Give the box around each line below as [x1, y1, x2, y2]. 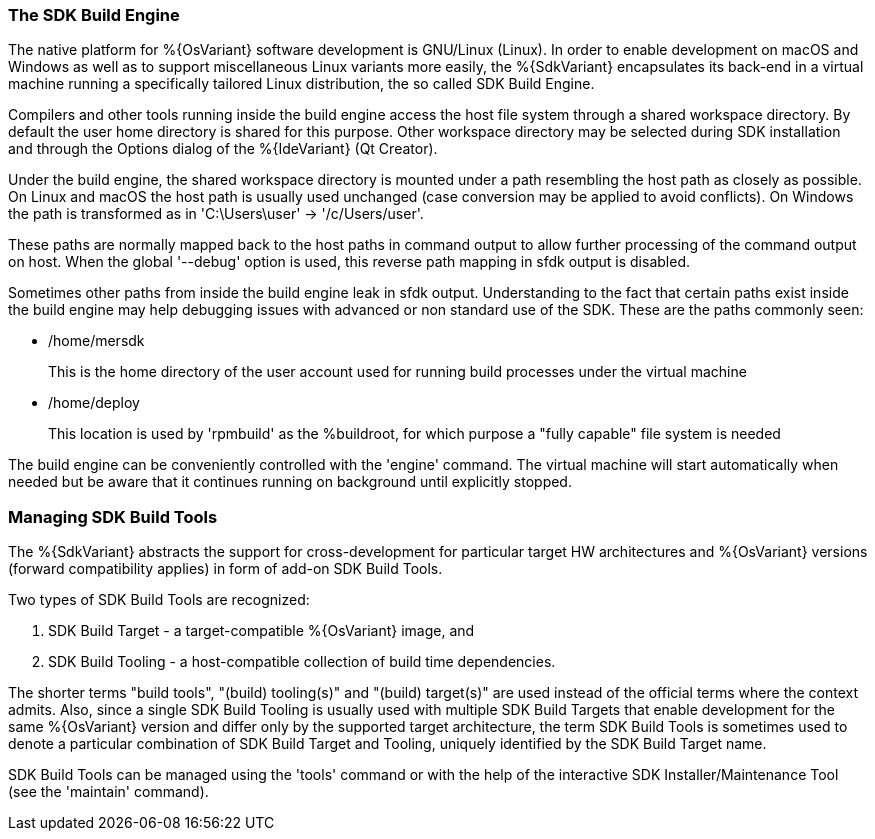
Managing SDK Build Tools [8, 506, 218, 527]
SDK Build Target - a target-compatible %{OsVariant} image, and [48, 622, 475, 640]
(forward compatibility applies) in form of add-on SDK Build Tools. [8, 560, 443, 578]
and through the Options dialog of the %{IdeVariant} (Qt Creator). [8, 140, 438, 158]
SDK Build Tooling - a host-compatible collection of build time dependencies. [48, 653, 556, 671]
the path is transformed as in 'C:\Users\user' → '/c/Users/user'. [8, 205, 424, 223]
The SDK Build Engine [8, 5, 180, 25]
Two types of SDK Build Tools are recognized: [8, 591, 310, 609]
